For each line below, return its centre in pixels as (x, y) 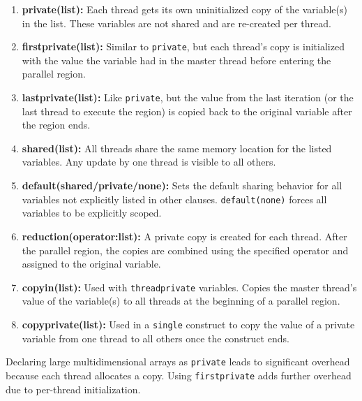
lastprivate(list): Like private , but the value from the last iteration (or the (188, 97)
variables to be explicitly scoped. (92, 213)
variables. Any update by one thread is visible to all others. (149, 162)
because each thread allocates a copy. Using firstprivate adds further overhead (179, 375)
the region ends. (56, 125)
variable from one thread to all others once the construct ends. (156, 338)
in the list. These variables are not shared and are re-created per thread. (176, 23)
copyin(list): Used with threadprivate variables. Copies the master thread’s (189, 287)
